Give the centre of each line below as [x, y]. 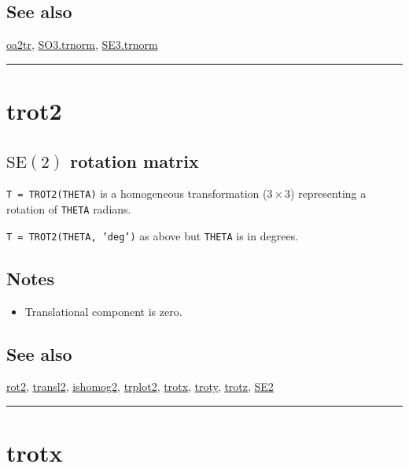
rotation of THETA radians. [69, 209]
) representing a [328, 193]
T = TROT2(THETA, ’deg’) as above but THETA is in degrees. [153, 235]
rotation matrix [134, 160]
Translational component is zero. [103, 311]
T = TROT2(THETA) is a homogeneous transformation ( [137, 193]
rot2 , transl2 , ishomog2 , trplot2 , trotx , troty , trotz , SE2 [140, 386]
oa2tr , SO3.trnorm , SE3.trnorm [82, 45]
